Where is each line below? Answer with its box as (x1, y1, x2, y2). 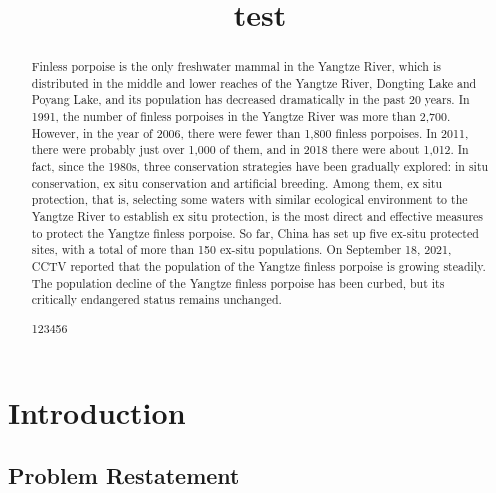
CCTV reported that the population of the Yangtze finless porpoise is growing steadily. (31, 258, 486, 275)
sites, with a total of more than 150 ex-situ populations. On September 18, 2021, (31, 241, 452, 258)
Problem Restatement (8, 460, 240, 491)
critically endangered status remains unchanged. (31, 291, 282, 308)
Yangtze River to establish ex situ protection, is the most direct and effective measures (31, 208, 484, 225)
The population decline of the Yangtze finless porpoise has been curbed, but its (31, 274, 445, 291)
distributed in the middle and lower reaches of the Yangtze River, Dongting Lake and (31, 74, 477, 91)
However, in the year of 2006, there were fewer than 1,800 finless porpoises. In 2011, (31, 124, 469, 141)
